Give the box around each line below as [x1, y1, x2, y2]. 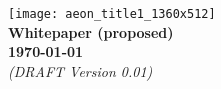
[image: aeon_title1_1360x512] [8, 7, 216, 21]
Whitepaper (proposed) [8, 21, 174, 42]
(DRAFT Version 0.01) [8, 60, 153, 81]
